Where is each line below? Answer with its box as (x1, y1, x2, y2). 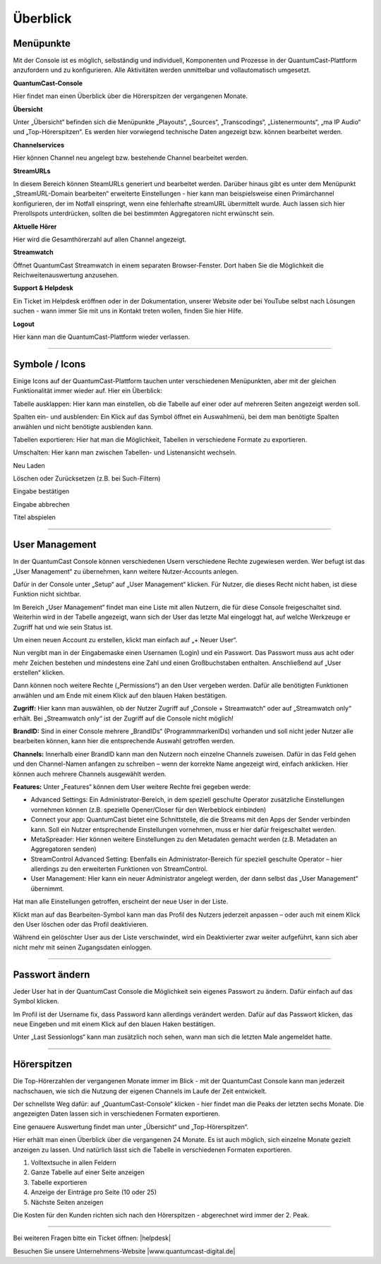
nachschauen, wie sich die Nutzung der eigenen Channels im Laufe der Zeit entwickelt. (13, 1087, 267, 1095)
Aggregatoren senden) (30, 845, 97, 853)
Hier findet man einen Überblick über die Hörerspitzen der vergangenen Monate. (13, 92, 248, 100)
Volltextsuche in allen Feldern (30, 1158, 116, 1167)
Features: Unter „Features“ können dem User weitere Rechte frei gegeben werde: (13, 782, 250, 790)
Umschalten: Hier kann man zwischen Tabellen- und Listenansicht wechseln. (13, 448, 237, 457)
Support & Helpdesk (13, 284, 73, 292)
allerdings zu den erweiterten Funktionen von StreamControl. (30, 865, 208, 873)
